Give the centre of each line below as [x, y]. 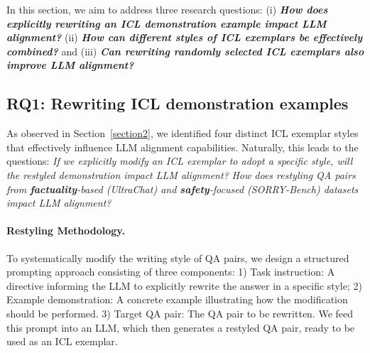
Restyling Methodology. [66, 230]
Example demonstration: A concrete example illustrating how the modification [177, 299]
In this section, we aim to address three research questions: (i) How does [167, 9]
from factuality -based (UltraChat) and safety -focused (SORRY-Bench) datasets [183, 189]
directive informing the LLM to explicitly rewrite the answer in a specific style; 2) [184, 285]
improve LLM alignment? [70, 65]
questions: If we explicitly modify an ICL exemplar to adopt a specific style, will [180, 161]
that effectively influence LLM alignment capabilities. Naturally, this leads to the [183, 147]
